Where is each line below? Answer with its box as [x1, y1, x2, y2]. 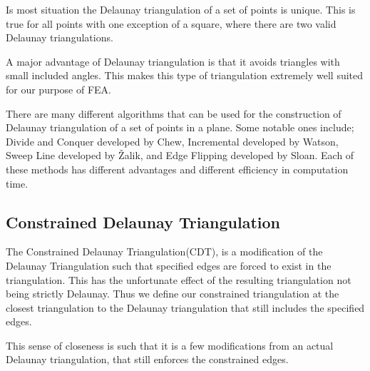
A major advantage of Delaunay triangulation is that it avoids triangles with [6, 54, 340, 68]
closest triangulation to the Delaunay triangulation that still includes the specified [6, 300, 365, 315]
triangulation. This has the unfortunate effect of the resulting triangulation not [6, 272, 351, 287]
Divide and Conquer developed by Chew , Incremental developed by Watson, [6, 133, 339, 148]
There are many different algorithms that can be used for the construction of [6, 106, 341, 121]
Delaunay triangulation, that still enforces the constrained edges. [6, 352, 289, 367]
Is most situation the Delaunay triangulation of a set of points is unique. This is [6, 2, 356, 16]
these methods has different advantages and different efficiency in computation [6, 161, 349, 176]
